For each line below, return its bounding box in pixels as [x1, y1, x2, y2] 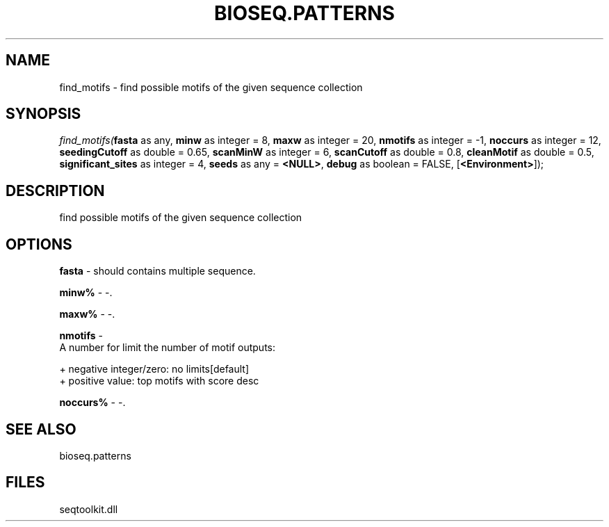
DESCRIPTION [6, 181, 105, 200]
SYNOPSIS [6, 105, 81, 123]
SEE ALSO [6, 420, 76, 438]
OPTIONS [6, 235, 72, 253]
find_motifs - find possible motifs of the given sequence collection [59, 81, 363, 93]
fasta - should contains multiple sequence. [59, 265, 256, 277]
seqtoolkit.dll [59, 503, 118, 515]
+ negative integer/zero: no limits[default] [59, 363, 250, 375]
